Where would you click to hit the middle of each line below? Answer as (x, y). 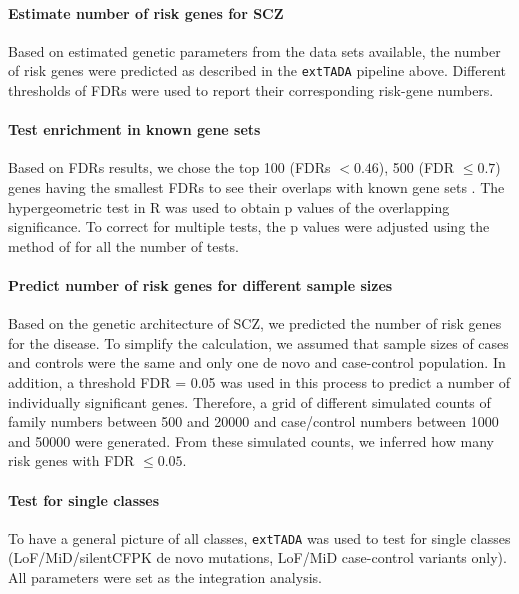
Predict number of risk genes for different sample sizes (200, 285)
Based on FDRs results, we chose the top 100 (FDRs (169, 167)
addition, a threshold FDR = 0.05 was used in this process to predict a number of (259, 381)
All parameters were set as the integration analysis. (165, 577)
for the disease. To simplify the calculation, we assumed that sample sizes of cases (258, 342)
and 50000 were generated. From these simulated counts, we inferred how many (251, 440)
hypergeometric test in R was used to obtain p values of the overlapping (229, 206)
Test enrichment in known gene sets (134, 129)
